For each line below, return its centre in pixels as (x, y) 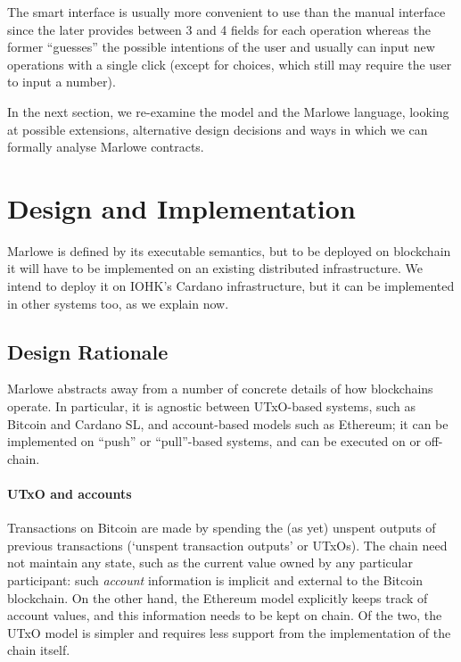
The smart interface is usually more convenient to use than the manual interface (226, 12)
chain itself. (39, 650)
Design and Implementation (181, 207)
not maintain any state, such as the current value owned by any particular (210, 563)
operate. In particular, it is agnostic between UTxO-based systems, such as (212, 406)
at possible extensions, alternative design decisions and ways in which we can (218, 129)
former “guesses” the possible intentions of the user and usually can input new (221, 47)
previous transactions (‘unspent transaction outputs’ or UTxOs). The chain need (227, 545)
